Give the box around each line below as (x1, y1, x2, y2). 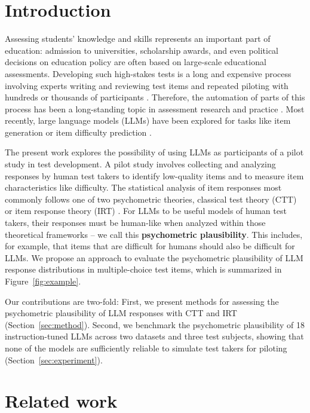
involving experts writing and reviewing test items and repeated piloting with (5, 79, 288, 91)
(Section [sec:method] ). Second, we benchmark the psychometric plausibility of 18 (5, 318, 305, 331)
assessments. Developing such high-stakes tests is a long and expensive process (5, 67, 291, 79)
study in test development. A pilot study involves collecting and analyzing (5, 158, 276, 170)
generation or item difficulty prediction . (5, 126, 152, 138)
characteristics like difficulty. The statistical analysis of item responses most (5, 181, 282, 194)
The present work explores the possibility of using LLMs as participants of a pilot (5, 146, 304, 158)
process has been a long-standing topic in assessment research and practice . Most (5, 102, 305, 115)
